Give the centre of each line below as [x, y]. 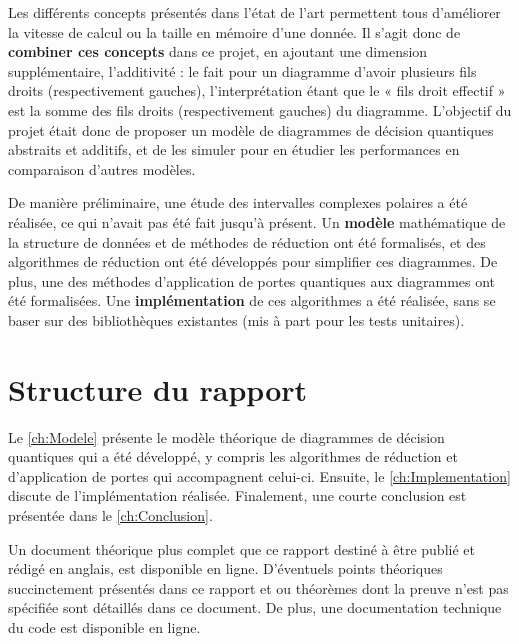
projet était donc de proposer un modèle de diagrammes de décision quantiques [251, 129]
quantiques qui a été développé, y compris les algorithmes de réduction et [233, 456]
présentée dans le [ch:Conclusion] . [110, 515]
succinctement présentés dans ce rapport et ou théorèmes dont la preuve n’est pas [258, 587]
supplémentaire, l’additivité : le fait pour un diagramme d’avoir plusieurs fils [242, 70]
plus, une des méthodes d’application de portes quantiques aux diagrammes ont [252, 280]
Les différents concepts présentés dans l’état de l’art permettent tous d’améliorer [254, 12]
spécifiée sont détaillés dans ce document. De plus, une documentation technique [255, 607]
